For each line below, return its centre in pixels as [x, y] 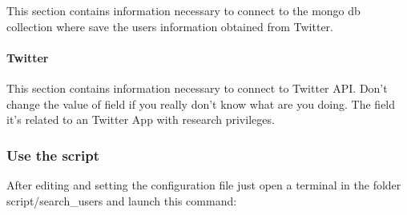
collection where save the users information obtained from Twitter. [170, 26]
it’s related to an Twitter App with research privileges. [141, 119]
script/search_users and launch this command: [122, 200]
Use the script [53, 155]
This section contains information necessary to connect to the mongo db [183, 10]
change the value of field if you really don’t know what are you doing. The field [201, 104]
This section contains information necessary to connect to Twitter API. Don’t [197, 88]
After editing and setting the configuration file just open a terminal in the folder [204, 184]
